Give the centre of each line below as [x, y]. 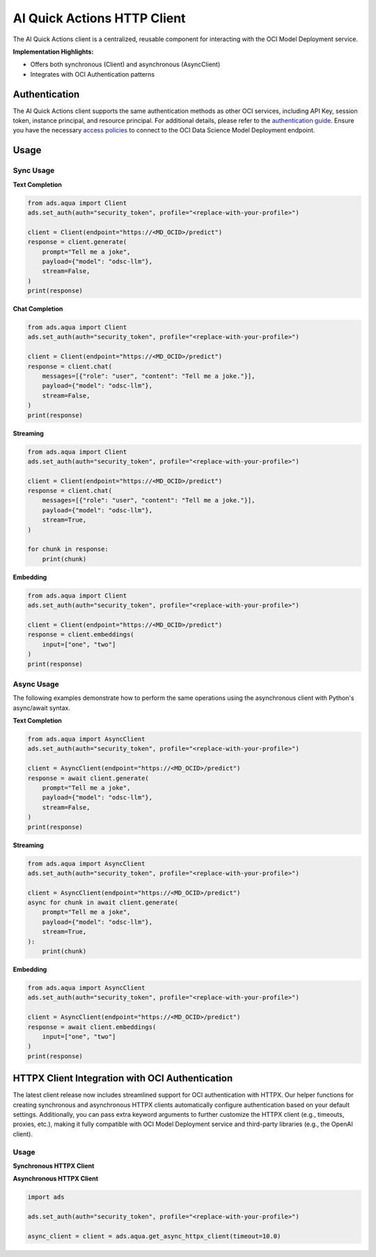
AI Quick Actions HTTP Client [99, 18]
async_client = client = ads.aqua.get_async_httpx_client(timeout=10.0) [154, 1236]
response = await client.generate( [88, 778]
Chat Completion [38, 309]
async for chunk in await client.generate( [103, 902]
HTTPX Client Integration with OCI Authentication [123, 1078]
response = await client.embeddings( [92, 1027]
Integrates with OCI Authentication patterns [93, 74]
